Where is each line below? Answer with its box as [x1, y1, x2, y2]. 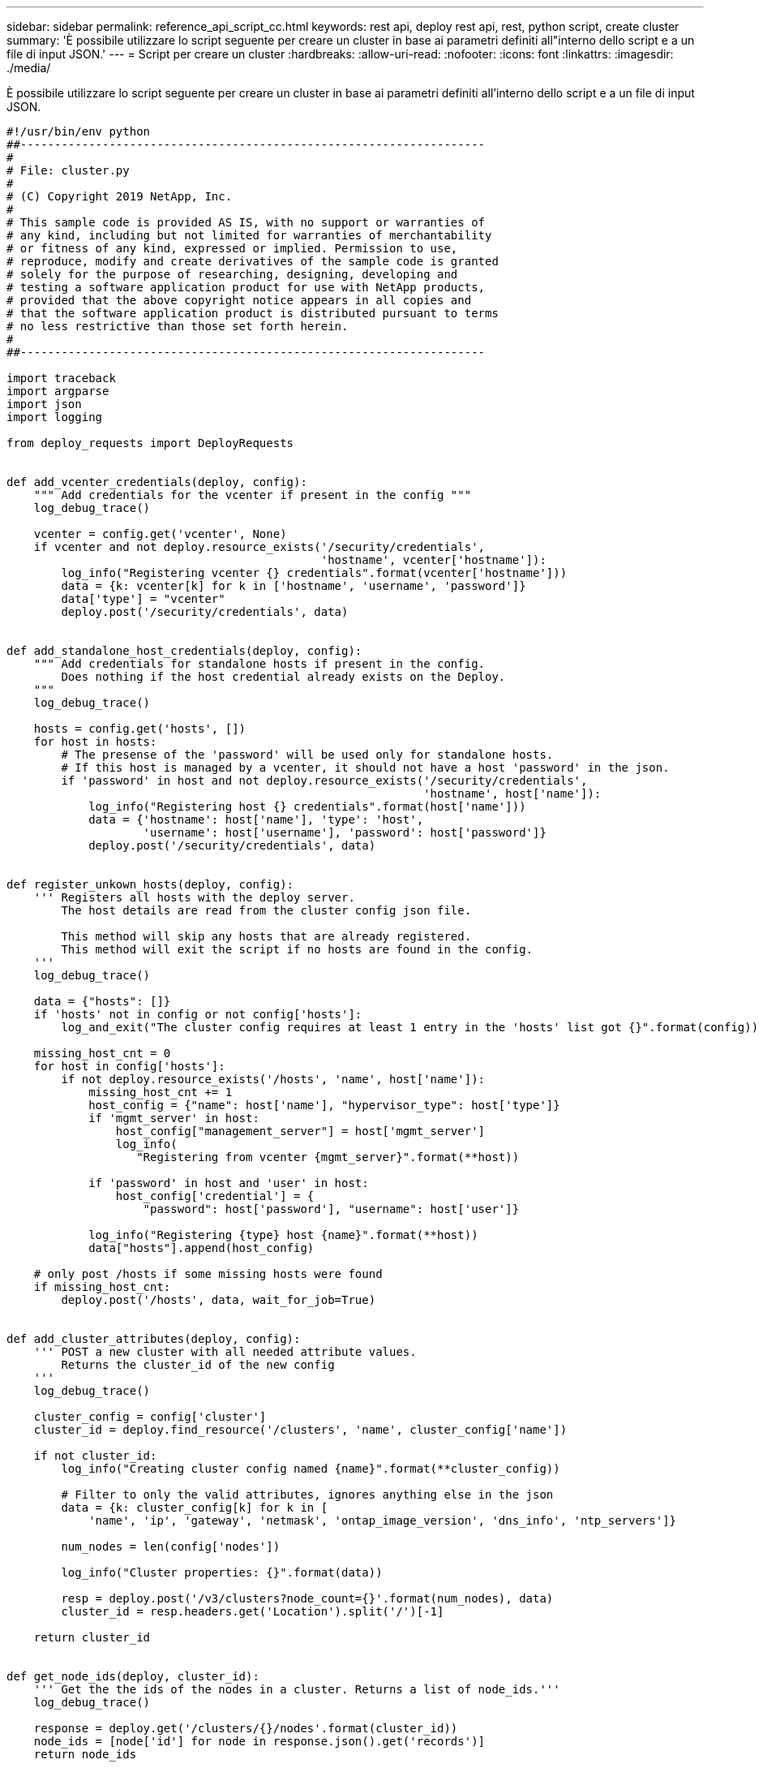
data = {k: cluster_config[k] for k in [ [61, 1501, 328, 1514]
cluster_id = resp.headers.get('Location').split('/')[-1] [61, 1605, 444, 1618]
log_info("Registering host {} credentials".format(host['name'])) [88, 800, 526, 813]
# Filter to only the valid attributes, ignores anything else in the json [61, 1488, 554, 1501]
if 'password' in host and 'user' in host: [88, 1177, 369, 1189]
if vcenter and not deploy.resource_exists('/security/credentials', [33, 540, 486, 553]
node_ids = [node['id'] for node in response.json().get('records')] [33, 1735, 486, 1748]
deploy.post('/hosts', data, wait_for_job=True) [61, 1293, 376, 1306]
